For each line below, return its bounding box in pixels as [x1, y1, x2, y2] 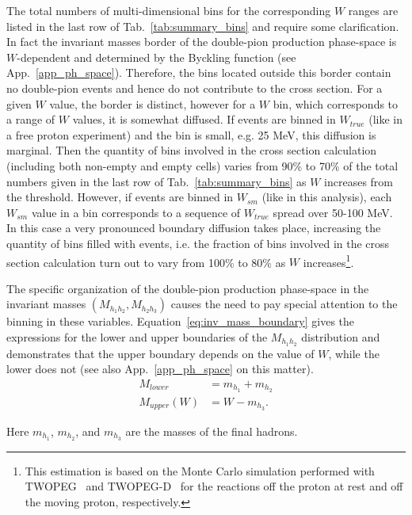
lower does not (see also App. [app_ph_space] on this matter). [6, 360, 314, 377]
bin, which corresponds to [273, 95, 399, 112]
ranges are [348, 2, 399, 18]
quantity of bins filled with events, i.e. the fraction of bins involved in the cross [6, 235, 390, 251]
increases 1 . [303, 251, 354, 270]
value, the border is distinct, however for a [49, 95, 256, 112]
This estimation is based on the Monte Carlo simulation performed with [25, 462, 375, 479]
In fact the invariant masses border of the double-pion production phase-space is [6, 33, 397, 50]
